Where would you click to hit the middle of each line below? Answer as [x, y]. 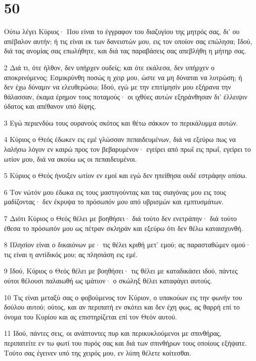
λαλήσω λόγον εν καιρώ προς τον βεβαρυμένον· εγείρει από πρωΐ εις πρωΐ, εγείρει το [128, 149]
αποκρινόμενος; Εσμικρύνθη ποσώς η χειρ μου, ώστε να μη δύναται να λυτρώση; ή [123, 77]
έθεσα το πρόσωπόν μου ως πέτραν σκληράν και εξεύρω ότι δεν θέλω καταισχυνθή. [124, 228]
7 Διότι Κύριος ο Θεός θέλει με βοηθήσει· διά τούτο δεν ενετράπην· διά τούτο [121, 218]
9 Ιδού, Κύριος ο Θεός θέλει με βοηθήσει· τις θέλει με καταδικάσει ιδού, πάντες [121, 271]
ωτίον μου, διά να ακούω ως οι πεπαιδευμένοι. [70, 158]
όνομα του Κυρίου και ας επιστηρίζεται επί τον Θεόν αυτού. [90, 316]
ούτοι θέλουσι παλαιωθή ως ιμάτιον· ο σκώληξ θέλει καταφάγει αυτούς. [108, 280]
